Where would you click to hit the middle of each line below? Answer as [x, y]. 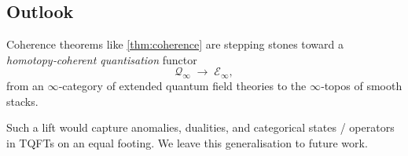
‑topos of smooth [361, 86]
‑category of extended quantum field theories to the [182, 86]
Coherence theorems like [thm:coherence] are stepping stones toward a [175, 44]
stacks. [22, 101]
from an [25, 86]
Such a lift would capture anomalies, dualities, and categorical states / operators [200, 127]
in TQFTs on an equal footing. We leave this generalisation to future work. [187, 142]
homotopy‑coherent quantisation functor [102, 59]
